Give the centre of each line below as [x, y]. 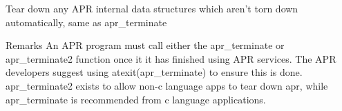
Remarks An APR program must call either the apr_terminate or [145, 45]
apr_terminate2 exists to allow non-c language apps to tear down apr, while [167, 85]
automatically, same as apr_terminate [86, 22]
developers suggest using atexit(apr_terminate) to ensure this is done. [154, 72]
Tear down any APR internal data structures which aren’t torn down [152, 8]
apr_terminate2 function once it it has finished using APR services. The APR [171, 58]
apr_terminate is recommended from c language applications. [136, 99]
